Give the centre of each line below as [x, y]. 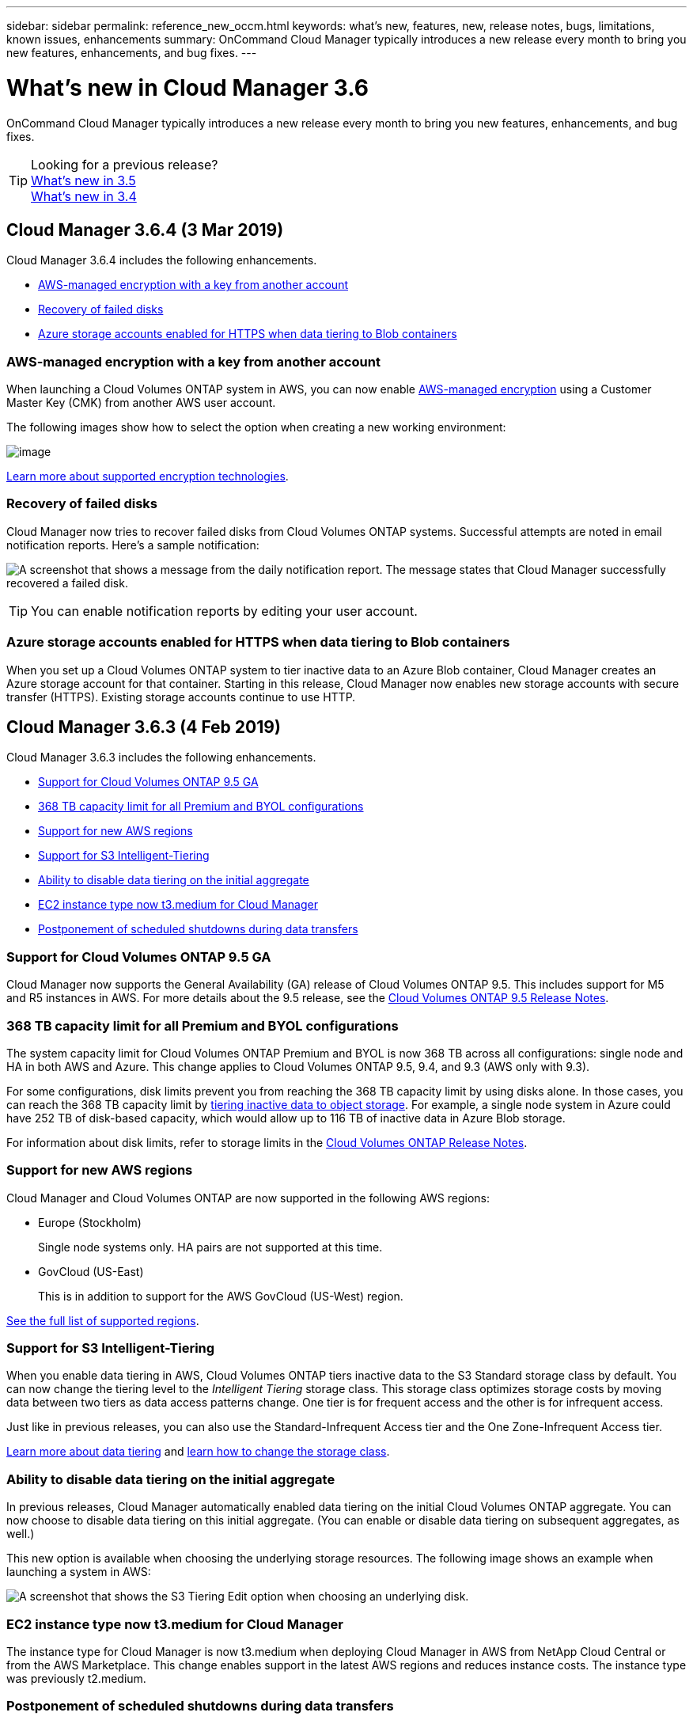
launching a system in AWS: [79, 1572]
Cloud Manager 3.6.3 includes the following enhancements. [161, 757]
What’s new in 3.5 [83, 180]
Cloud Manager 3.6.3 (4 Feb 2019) [144, 727]
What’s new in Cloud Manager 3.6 [188, 87]
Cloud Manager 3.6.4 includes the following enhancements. [162, 260]
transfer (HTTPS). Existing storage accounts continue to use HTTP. [181, 697]
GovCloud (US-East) [91, 1271]
